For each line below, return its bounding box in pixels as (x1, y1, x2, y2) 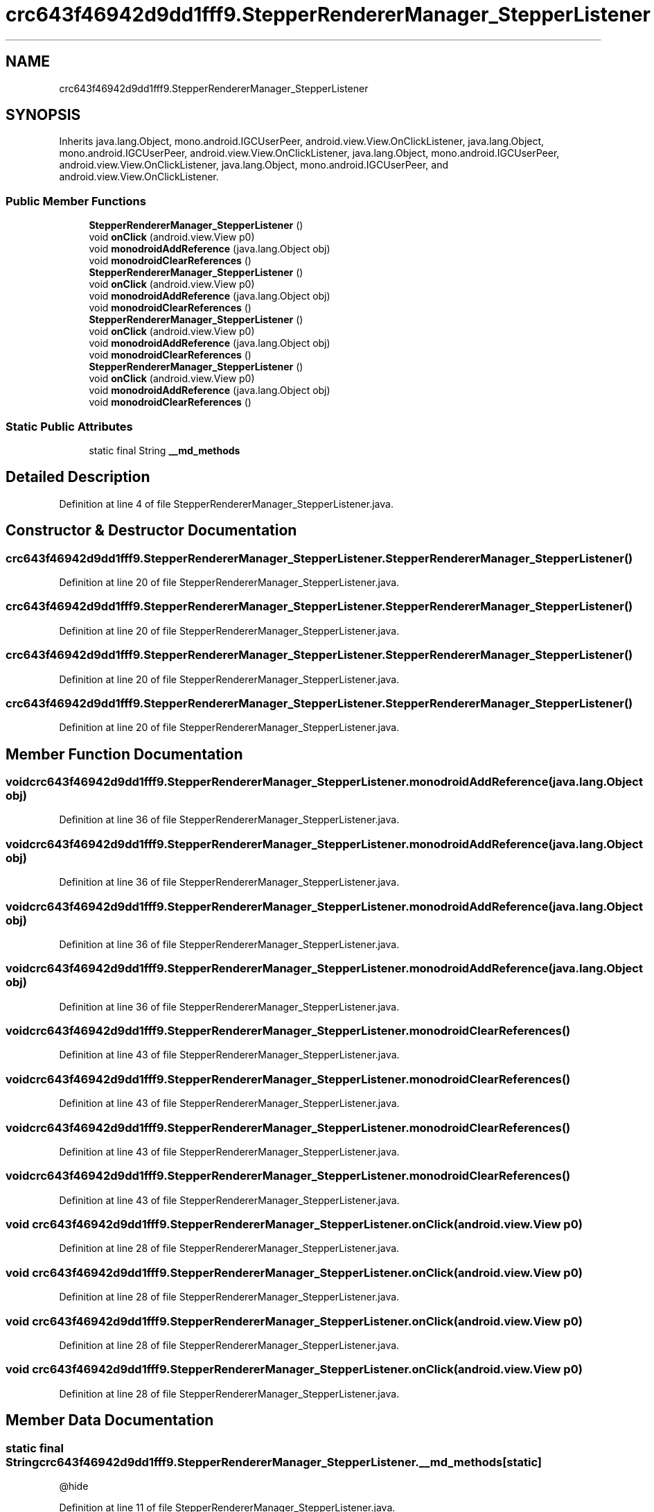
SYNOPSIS (6, 106, 81, 124)
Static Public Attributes (6, 419, 133, 433)
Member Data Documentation (6, 1411, 214, 1429)
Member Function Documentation (6, 745, 243, 763)
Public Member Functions (6, 194, 146, 208)
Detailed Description (6, 468, 150, 486)
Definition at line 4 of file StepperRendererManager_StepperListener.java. (59, 497, 394, 510)
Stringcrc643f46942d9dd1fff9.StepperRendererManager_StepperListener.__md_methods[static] (6, 1454, 542, 1469)
